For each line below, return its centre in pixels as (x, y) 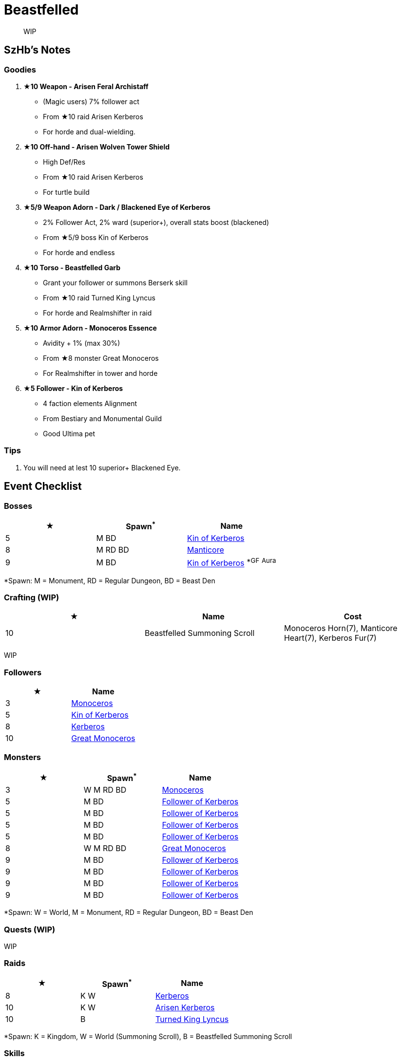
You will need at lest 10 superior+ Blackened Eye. (102, 467)
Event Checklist (43, 486)
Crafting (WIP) (32, 597)
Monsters (23, 757)
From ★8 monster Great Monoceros (101, 358)
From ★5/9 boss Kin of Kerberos (96, 237)
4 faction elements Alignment (90, 403)
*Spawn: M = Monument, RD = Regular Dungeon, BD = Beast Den (110, 580)
